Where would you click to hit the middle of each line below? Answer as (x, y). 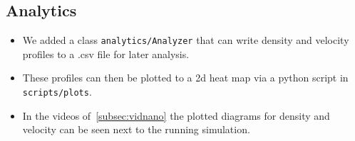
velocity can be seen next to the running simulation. (136, 129)
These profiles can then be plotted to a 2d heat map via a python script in (185, 78)
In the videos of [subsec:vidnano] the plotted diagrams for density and (176, 115)
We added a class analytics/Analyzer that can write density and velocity (186, 40)
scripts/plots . (57, 92)
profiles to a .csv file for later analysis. (106, 53)
